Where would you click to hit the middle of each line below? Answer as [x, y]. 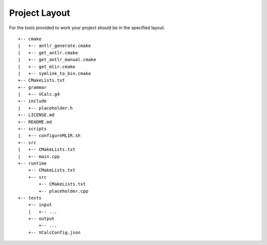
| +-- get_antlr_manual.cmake [57, 60]
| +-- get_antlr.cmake [48, 53]
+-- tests [30, 198]
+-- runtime [32, 163]
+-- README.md [35, 122]
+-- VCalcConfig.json [54, 232]
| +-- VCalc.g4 [39, 94]
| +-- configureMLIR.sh [49, 136]
